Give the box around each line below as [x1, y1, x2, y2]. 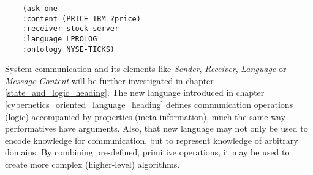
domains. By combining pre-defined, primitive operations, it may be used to [5, 146, 290, 159]
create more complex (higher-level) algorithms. [5, 158, 180, 171]
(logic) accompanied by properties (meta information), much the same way [5, 110, 285, 123]
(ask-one [22, 4, 58, 13]
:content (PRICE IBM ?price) [22, 14, 141, 23]
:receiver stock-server [22, 24, 119, 34]
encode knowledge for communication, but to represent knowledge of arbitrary [5, 134, 298, 146]
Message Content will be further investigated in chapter [5, 74, 214, 87]
